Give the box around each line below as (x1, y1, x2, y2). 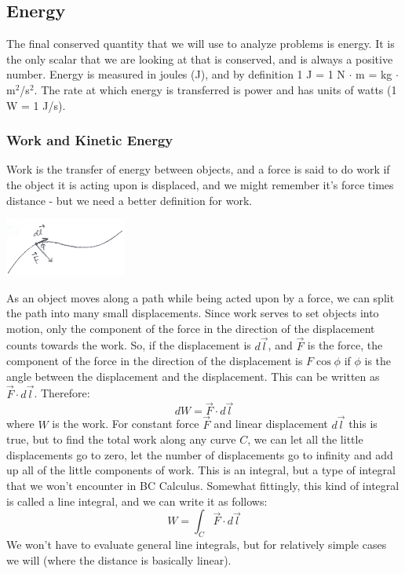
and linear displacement (213, 415, 328, 432)
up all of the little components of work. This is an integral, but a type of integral (6, 462, 396, 478)
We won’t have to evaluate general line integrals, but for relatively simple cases (6, 536, 387, 553)
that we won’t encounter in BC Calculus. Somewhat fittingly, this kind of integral (6, 477, 400, 494)
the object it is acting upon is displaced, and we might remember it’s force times (6, 176, 394, 192)
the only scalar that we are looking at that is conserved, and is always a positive (6, 50, 393, 67)
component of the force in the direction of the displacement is (6, 353, 303, 369)
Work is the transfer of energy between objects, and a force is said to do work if (6, 161, 390, 177)
